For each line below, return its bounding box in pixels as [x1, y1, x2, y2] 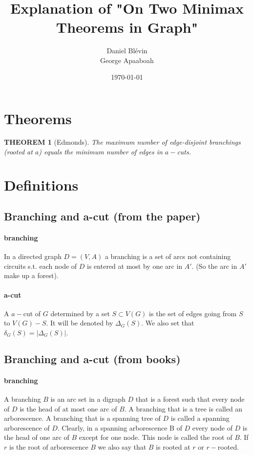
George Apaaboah [100, 55, 154, 65]
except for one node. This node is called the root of [79, 432, 232, 442]
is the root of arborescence [9, 442, 88, 452]
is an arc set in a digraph [50, 394, 126, 404]
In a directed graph [4, 251, 62, 261]
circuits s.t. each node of [4, 260, 77, 271]
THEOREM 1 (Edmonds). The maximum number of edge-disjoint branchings [4, 137, 241, 147]
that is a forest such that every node [135, 394, 245, 404]
